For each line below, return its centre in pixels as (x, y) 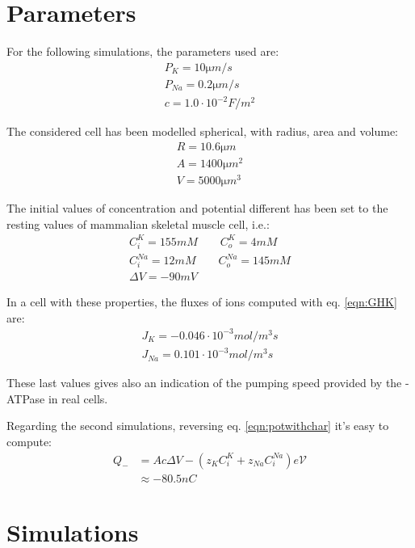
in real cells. (78, 398)
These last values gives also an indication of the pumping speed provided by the (204, 383)
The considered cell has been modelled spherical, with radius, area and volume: (203, 131)
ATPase (26, 398)
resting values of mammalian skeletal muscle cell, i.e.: (138, 223)
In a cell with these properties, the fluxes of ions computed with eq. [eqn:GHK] (202, 301)
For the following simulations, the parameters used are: (143, 51)
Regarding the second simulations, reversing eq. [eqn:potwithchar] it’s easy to (198, 426)
